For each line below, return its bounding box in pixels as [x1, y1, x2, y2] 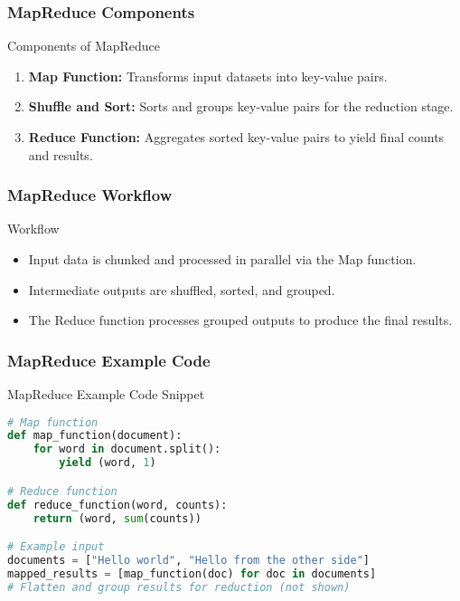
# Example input [7, 540, 105, 554]
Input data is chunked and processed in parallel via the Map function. [28, 250, 417, 268]
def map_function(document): [7, 429, 183, 443]
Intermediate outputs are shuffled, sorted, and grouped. [28, 280, 335, 299]
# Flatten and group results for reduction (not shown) [7, 580, 351, 594]
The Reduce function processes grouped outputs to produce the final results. [28, 310, 453, 329]
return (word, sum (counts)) [33, 511, 202, 525]
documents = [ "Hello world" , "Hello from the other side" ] [7, 553, 370, 567]
